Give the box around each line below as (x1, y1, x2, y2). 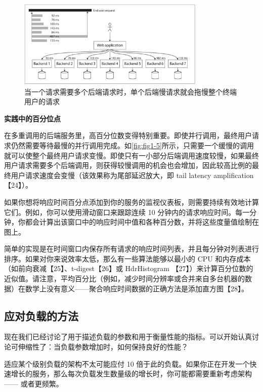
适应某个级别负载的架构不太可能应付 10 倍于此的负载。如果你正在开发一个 (4, 358, 250, 369)
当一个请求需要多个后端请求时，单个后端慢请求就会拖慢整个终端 (24, 86, 237, 97)
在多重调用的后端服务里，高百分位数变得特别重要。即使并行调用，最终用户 (4, 130, 252, 141)
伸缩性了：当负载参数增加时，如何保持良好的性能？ (18, 341, 188, 352)
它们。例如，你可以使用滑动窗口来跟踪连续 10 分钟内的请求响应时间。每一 (4, 206, 250, 217)
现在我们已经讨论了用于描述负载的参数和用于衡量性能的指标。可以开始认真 (4, 331, 252, 342)
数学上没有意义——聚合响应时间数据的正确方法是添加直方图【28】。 (25, 283, 248, 293)
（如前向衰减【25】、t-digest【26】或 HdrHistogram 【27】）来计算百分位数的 (4, 263, 253, 274)
